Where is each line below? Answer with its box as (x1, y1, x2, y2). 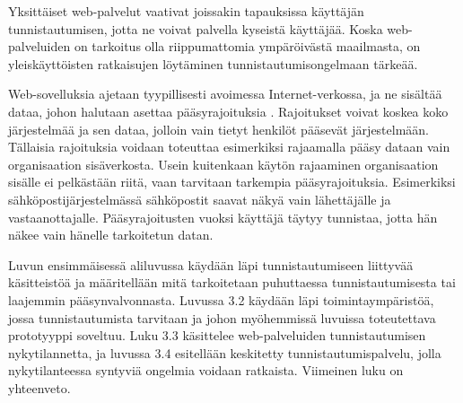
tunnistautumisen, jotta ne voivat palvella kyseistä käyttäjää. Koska (8, 19, 383, 38)
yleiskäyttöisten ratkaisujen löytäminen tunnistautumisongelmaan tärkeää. (8, 54, 418, 73)
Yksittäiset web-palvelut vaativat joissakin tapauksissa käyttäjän (8, 2, 364, 20)
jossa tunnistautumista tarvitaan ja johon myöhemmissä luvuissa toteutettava (8, 308, 436, 327)
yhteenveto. (8, 378, 71, 397)
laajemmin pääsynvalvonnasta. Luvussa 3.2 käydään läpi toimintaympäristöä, (8, 290, 434, 309)
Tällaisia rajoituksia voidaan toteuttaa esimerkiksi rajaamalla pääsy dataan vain (8, 137, 450, 156)
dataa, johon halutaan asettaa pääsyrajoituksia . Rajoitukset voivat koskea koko (8, 101, 449, 120)
